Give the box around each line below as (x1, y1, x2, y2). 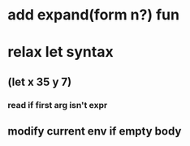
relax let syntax (7, 43, 114, 62)
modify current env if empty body (7, 124, 182, 139)
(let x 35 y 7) (7, 75, 72, 88)
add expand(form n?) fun (7, 6, 180, 24)
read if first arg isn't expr (7, 99, 108, 110)
